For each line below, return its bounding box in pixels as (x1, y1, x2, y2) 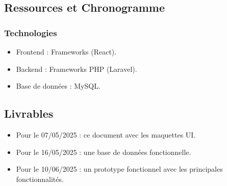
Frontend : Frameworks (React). (16, 46, 117, 57)
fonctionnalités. (16, 173, 64, 184)
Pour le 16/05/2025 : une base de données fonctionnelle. (16, 146, 191, 157)
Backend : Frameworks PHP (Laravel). (16, 63, 137, 74)
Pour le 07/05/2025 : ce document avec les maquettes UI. (16, 129, 196, 140)
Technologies (4, 26, 57, 39)
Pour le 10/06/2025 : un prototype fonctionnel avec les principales (16, 164, 223, 174)
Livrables (4, 105, 54, 121)
